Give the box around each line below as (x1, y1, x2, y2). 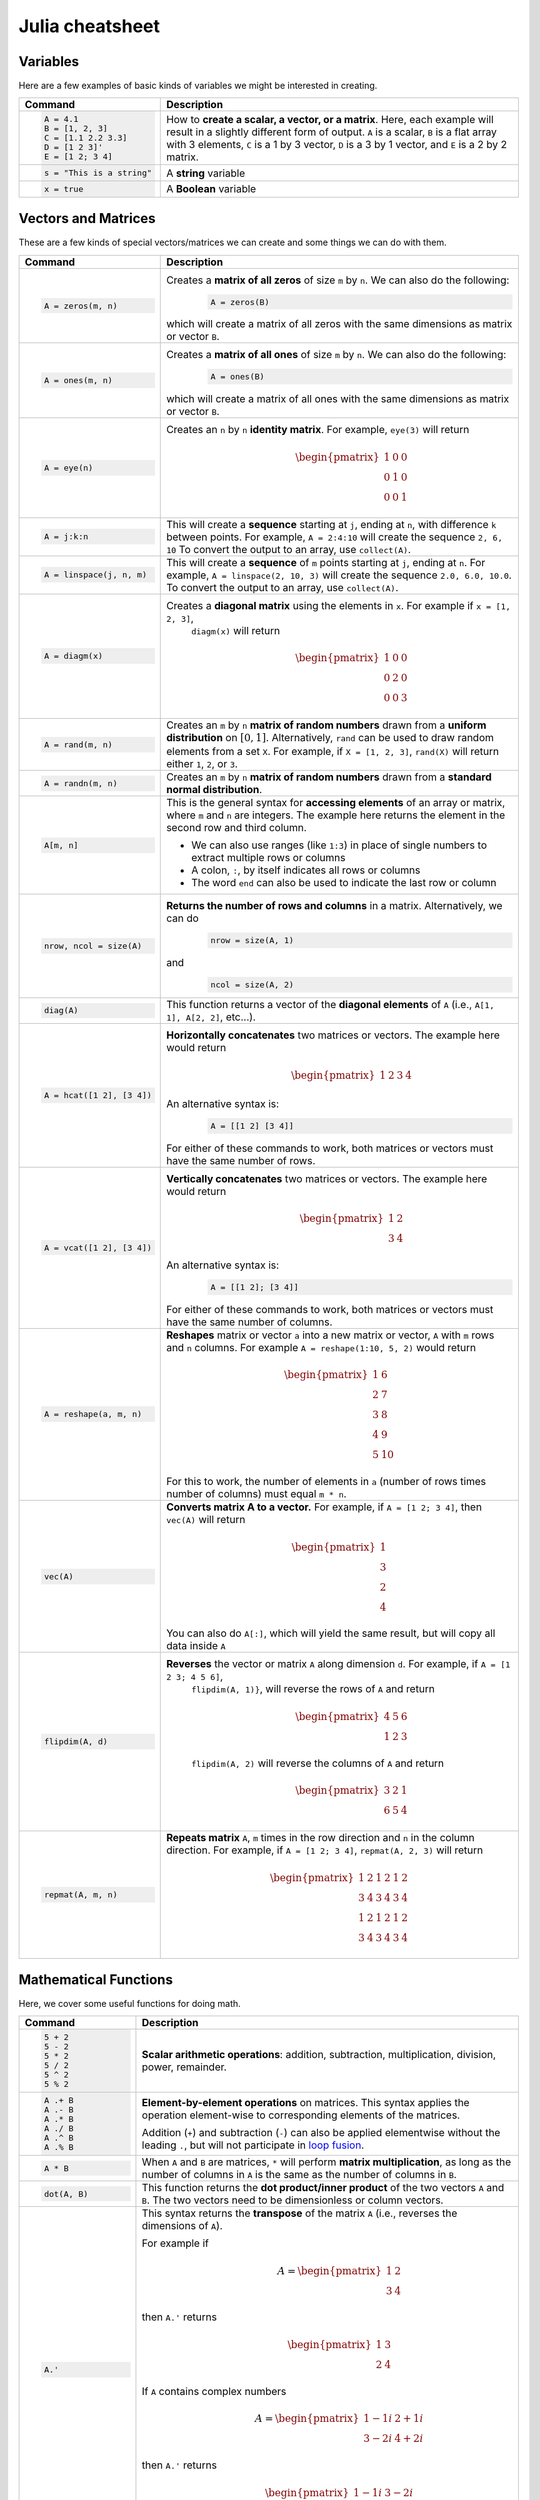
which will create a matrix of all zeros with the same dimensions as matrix (166, 317, 513, 331)
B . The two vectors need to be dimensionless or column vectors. (141, 2193, 444, 2207)
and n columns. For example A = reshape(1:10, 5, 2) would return (166, 1340, 477, 1354)
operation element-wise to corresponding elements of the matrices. (141, 2108, 460, 2122)
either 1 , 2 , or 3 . (166, 757, 239, 771)
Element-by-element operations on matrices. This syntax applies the (141, 2096, 470, 2110)
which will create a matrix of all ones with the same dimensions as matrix (166, 392, 510, 406)
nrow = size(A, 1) (210, 935, 295, 946)
